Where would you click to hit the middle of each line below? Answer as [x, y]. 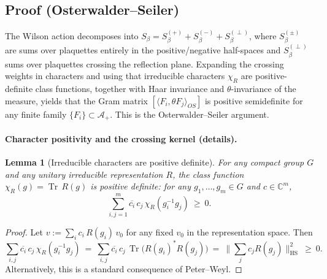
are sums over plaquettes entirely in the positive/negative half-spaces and [143, 50]
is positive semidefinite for [254, 100]
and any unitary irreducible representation [84, 174]
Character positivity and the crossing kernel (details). [121, 138]
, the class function [208, 174]
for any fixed [150, 232]
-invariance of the [264, 89]
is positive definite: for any [141, 186]
